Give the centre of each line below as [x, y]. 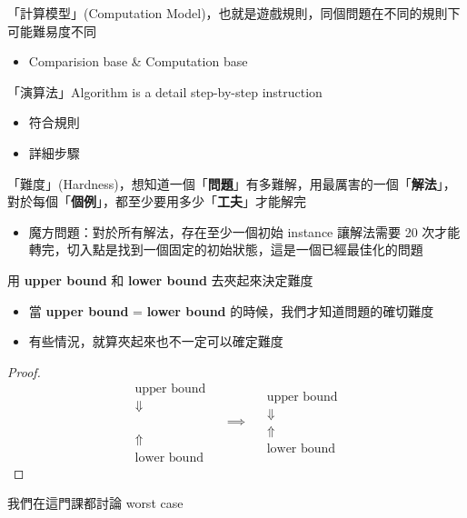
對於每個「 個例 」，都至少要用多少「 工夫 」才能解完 [157, 201]
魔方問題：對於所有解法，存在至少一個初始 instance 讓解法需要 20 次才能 [244, 231]
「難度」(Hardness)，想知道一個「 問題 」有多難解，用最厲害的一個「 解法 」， [232, 183]
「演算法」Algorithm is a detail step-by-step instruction [165, 91]
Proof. [24, 371]
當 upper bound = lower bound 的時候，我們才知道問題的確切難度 [231, 310]
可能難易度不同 [52, 30]
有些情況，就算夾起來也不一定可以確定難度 [156, 341]
